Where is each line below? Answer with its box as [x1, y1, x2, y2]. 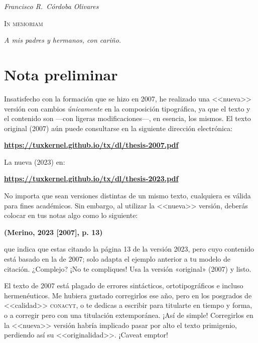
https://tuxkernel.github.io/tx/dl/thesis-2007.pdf [4, 140, 179, 150]
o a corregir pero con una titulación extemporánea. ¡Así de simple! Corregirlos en [4, 310, 253, 320]
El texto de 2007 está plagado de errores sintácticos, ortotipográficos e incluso [4, 280, 243, 291]
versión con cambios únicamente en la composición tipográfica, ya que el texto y [4, 103, 250, 113]
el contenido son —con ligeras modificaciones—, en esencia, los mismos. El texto [4, 113, 251, 124]
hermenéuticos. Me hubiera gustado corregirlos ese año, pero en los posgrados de [4, 290, 252, 300]
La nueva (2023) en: [4, 156, 65, 167]
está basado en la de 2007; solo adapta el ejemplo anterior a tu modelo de [4, 254, 230, 264]
